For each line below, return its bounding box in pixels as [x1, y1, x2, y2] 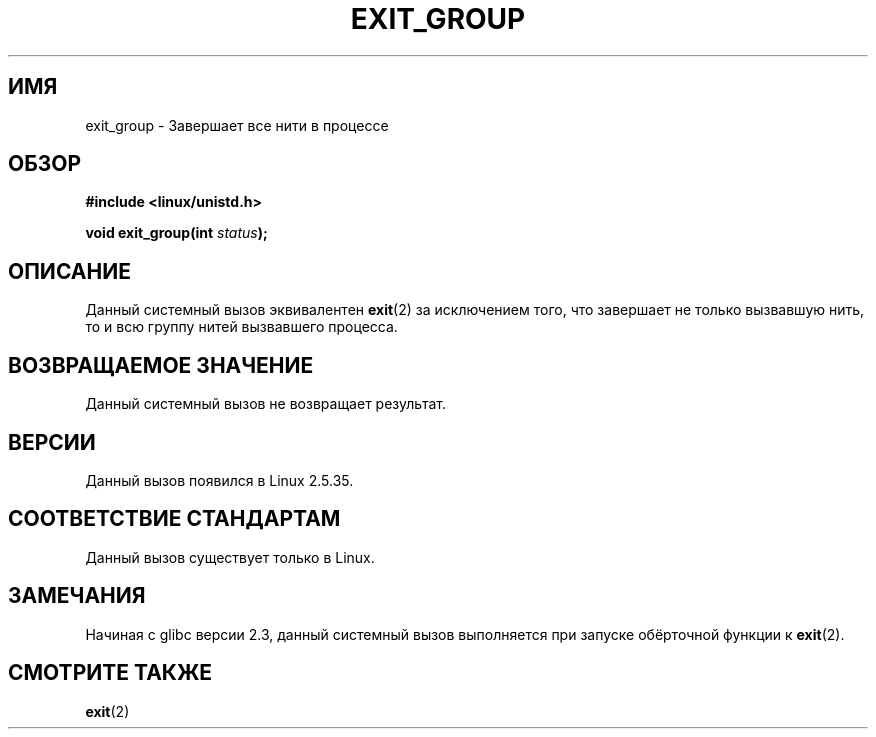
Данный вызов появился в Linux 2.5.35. [85, 471, 354, 489]
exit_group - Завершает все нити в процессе [85, 116, 389, 134]
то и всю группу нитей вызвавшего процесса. [85, 318, 398, 336]
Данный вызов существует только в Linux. [85, 548, 375, 566]
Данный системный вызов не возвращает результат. [85, 395, 446, 413]
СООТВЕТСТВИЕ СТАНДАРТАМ [8, 506, 341, 532]
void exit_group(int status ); [85, 224, 268, 242]
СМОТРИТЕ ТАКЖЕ [8, 660, 213, 686]
